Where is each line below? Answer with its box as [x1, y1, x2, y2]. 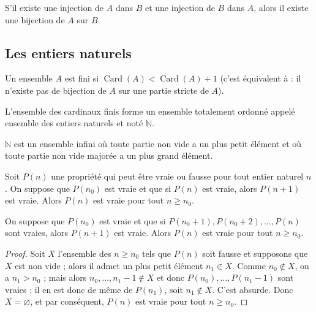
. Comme [231, 259, 266, 272]
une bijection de [5, 13, 65, 26]
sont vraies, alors [5, 226, 68, 239]
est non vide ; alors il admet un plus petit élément [15, 259, 203, 272]
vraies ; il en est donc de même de [5, 283, 133, 295]
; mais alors [43, 271, 87, 284]
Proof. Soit [5, 246, 45, 259]
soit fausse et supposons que [202, 246, 308, 259]
